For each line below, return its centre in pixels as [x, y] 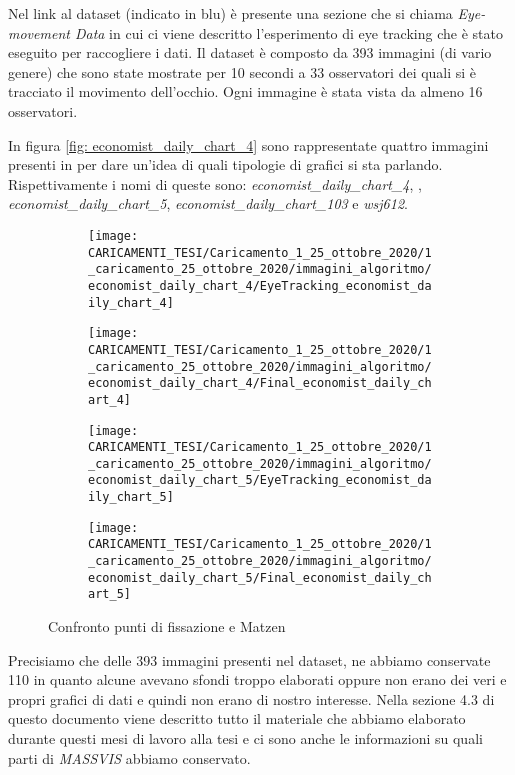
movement [39, 32]
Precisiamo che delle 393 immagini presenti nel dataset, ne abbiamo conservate [249, 659]
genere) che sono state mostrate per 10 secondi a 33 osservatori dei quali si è [242, 71]
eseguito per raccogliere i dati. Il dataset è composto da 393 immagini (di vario [250, 52]
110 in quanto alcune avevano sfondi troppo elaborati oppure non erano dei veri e [257, 679]
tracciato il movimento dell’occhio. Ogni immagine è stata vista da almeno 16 [245, 91]
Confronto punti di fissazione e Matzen [167, 626]
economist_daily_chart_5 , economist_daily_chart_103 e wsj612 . [208, 203]
